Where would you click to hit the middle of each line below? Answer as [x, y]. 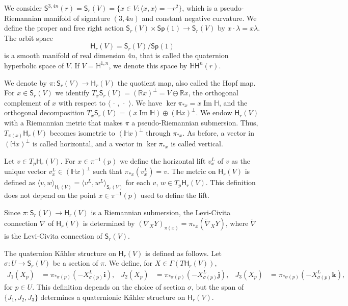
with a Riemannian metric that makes [63, 122]
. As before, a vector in [218, 132]
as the [241, 160]
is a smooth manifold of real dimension [65, 55]
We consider [23, 8]
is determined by [109, 223]
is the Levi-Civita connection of [53, 236]
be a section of [75, 263]
